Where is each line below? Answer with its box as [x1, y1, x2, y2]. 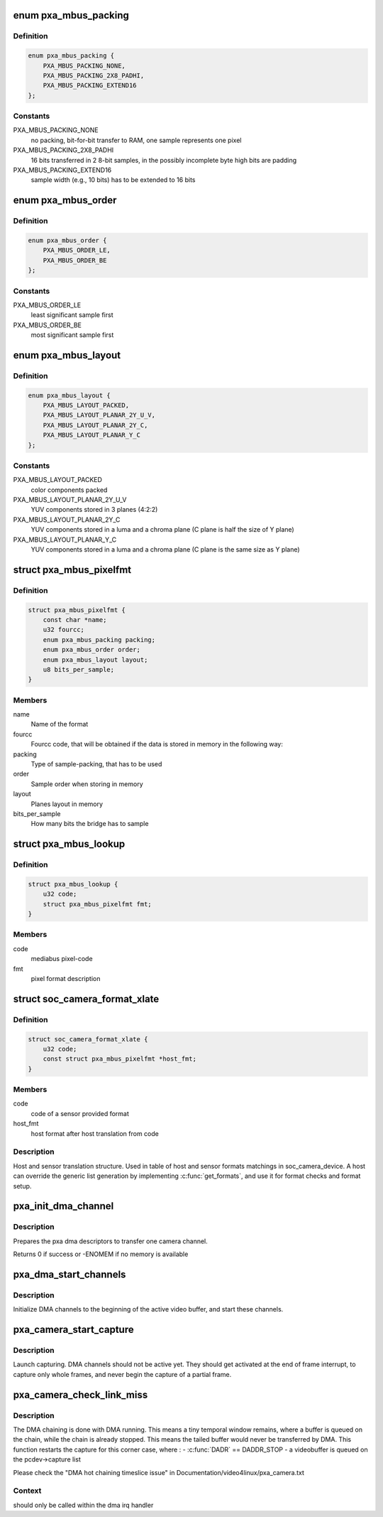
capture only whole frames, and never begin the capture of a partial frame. [13, 1370, 232, 1378]
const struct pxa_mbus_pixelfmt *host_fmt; [43, 1055, 196, 1063]
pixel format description [30, 975, 101, 983]
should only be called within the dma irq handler [13, 1501, 154, 1509]
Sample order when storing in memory [30, 779, 143, 788]
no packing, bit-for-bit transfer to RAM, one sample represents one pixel [30, 136, 242, 144]
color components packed [30, 486, 108, 494]
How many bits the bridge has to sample [30, 820, 149, 828]
